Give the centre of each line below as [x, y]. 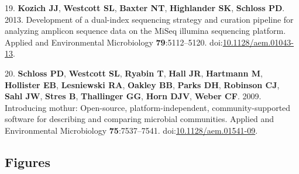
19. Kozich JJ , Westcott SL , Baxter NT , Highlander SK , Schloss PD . [145, 8]
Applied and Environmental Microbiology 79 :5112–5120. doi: [114, 42]
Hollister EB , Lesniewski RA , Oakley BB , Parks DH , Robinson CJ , [142, 84]
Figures [28, 161]
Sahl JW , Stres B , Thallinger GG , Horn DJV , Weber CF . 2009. [133, 96]
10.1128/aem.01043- [258, 42]
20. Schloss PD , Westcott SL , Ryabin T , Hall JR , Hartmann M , [134, 73]
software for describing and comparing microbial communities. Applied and [140, 119]
